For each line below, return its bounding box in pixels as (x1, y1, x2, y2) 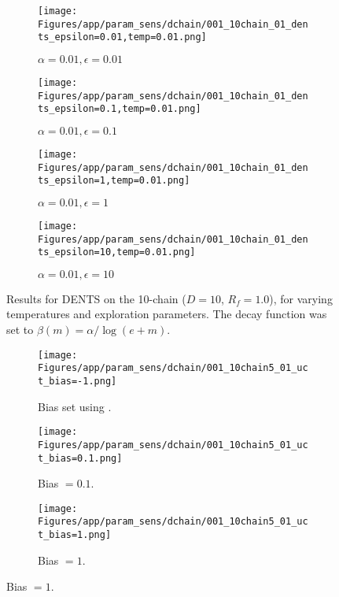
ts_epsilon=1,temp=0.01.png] (38, 175, 190, 187)
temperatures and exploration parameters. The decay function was (6, 306, 327, 322)
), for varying (269, 290, 333, 306)
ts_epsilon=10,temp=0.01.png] (38, 247, 196, 258)
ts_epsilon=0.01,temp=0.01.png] (38, 32, 207, 43)
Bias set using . (38, 398, 112, 414)
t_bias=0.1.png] (38, 452, 123, 464)
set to (6, 321, 34, 338)
